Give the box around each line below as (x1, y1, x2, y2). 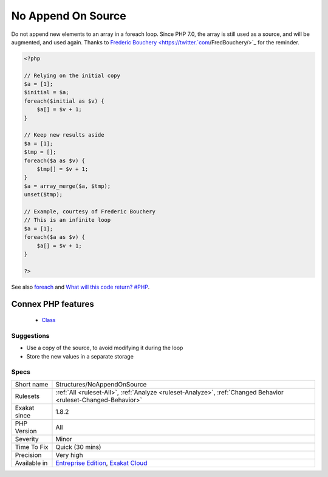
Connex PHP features (11, 299, 94, 309)
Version (15, 427, 37, 435)
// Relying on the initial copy (24, 72, 121, 79)
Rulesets (15, 392, 39, 400)
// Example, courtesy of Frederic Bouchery (24, 208, 156, 215)
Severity (15, 434, 39, 443)
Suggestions (11, 331, 50, 340)
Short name (15, 380, 49, 388)
